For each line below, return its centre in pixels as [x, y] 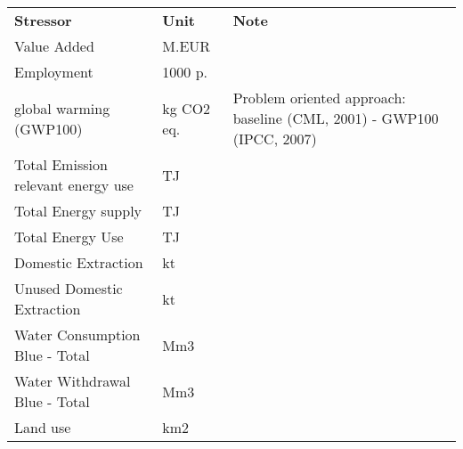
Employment [54, 72]
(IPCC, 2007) [275, 139]
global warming [62, 108]
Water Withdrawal [73, 381]
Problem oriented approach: [319, 98]
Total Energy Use [69, 237]
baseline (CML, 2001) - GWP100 [336, 118]
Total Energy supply [78, 211]
